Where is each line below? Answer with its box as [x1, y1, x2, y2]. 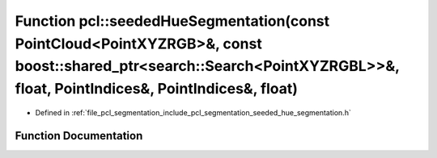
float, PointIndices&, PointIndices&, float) [15, 80, 299, 98]
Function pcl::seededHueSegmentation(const [15, 12, 330, 30]
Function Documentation [15, 129, 143, 143]
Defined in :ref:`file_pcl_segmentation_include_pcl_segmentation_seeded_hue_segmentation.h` [35, 107, 351, 117]
